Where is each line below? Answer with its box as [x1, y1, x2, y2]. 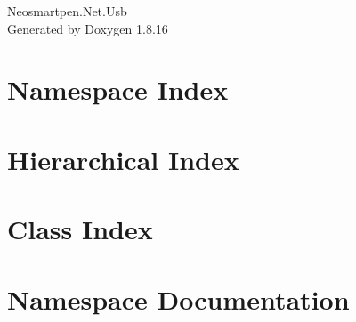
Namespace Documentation [7, 280, 350, 317]
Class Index [7, 211, 153, 247]
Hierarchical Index [7, 141, 239, 177]
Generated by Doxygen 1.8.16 [7, 19, 168, 37]
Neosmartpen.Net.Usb [7, 2, 127, 20]
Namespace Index [7, 71, 229, 108]
